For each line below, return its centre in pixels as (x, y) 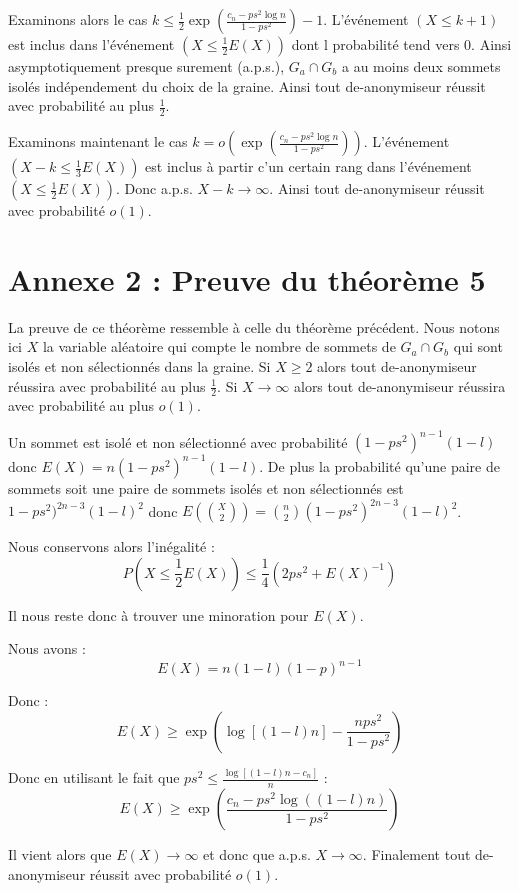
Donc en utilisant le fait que (94, 777)
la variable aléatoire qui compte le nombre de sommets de (219, 346)
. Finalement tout (416, 854)
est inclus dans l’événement (91, 44)
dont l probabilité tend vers (375, 44)
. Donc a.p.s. (154, 188)
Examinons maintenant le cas (98, 141)
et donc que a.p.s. (257, 854)
